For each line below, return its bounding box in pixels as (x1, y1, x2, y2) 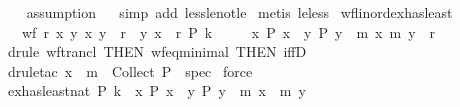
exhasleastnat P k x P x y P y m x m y (7, 80, 306, 101)
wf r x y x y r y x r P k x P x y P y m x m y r (21, 21, 436, 42)
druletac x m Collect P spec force (7, 60, 253, 81)
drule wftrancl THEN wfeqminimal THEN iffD (7, 41, 307, 62)
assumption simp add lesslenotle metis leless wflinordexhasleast (26, 2, 453, 22)
